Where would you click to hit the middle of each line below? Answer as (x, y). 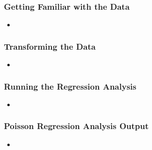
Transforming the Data (50, 46)
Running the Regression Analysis (70, 86)
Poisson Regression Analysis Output (76, 126)
